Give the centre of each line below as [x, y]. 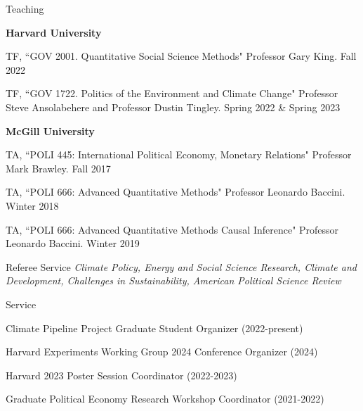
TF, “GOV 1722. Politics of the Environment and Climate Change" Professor [172, 93]
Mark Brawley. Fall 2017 [58, 168]
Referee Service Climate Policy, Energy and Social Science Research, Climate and [181, 266]
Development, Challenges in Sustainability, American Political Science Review [173, 280]
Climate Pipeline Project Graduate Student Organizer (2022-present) [154, 328]
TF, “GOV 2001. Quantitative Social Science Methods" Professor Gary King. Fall [181, 56]
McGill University [50, 131]
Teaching [25, 8]
